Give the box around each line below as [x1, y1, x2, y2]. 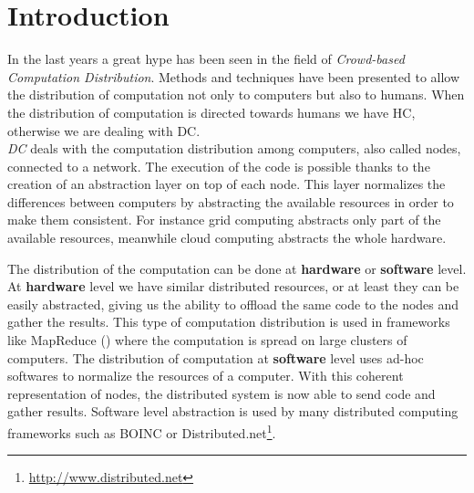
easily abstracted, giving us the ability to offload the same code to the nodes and [7, 294, 459, 313]
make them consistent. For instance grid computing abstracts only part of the [7, 210, 441, 229]
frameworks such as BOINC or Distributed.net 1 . [7, 421, 276, 442]
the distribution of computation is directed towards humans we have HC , [7, 102, 416, 121]
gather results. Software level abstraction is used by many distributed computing [7, 402, 459, 421]
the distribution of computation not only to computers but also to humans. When [7, 85, 465, 104]
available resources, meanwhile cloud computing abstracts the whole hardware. [7, 228, 447, 247]
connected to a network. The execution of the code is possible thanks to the [7, 156, 430, 175]
